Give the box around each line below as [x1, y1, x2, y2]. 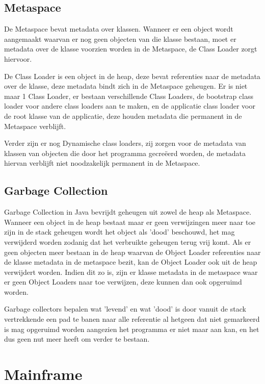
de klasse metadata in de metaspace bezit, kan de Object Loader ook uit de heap [4, 257, 257, 267]
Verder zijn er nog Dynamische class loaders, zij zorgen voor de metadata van [4, 138, 246, 148]
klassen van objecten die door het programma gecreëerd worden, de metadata [4, 147, 246, 158]
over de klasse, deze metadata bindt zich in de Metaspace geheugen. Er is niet [4, 81, 248, 91]
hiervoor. [4, 53, 32, 64]
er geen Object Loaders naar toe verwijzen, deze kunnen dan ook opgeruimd [4, 276, 242, 287]
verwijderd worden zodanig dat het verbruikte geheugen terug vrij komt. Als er [4, 236, 251, 247]
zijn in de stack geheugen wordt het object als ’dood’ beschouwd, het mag [4, 226, 235, 237]
